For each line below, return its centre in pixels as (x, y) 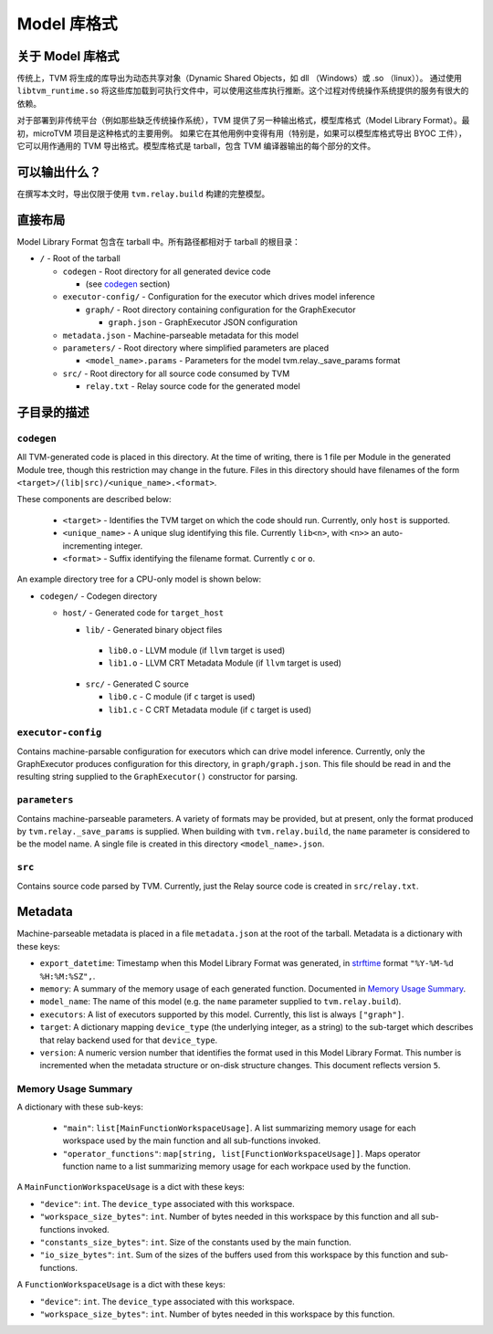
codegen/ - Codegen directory (99, 596)
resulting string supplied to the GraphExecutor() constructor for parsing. (157, 777)
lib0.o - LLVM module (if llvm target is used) (197, 650)
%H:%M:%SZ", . (68, 976)
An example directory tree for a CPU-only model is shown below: (139, 579)
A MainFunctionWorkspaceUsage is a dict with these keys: (131, 1187)
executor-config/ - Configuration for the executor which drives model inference (219, 297)
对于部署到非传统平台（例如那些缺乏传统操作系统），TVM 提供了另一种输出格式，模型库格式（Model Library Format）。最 (243, 121)
